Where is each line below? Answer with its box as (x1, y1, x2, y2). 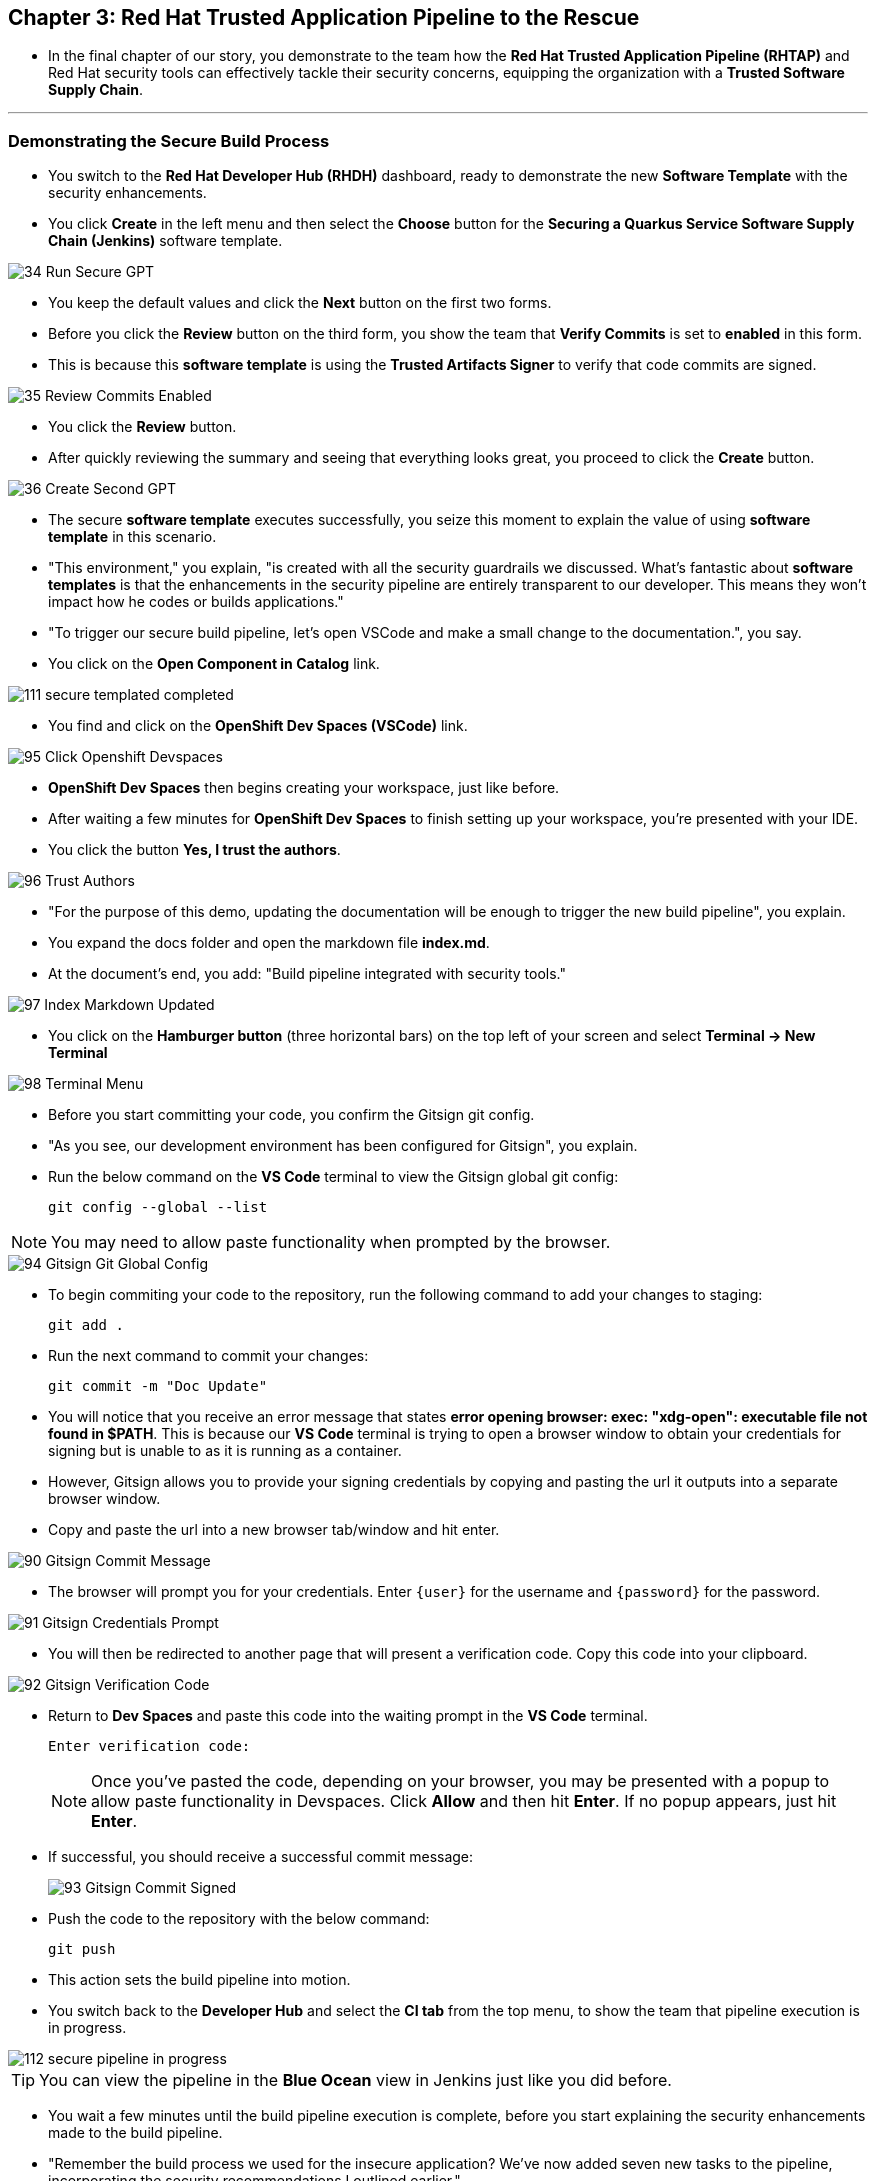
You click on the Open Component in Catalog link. (48, 655, 380, 673)
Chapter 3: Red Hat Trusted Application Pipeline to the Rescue (8, 5, 640, 30)
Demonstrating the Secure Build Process (8, 130, 330, 151)
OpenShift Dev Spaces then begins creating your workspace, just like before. (48, 779, 560, 797)
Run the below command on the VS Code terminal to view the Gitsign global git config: (48, 1168, 619, 1186)
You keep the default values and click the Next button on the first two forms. (48, 294, 552, 312)
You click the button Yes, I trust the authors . (48, 841, 341, 859)
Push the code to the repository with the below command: (48, 1910, 430, 1928)
